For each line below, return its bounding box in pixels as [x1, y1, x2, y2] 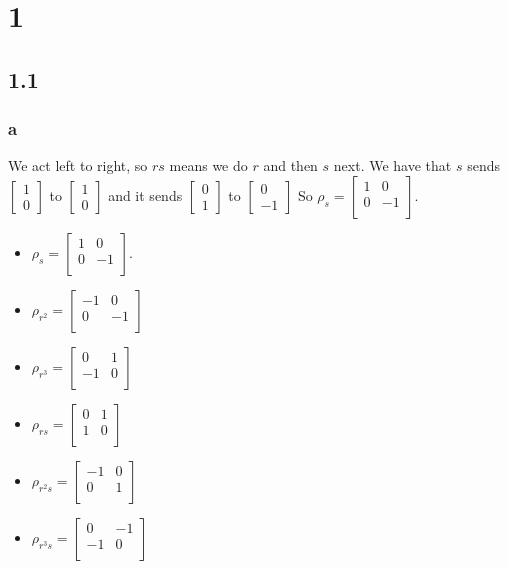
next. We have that [333, 155, 452, 176]
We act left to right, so [8, 155, 148, 176]
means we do [169, 155, 248, 176]
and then [263, 155, 318, 176]
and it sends [108, 184, 183, 205]
